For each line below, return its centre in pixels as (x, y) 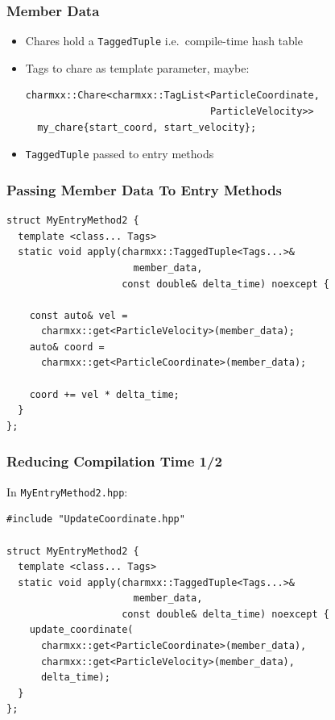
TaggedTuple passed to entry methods (120, 154)
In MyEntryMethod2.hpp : (67, 491)
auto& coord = (67, 347)
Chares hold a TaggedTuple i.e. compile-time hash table (164, 41)
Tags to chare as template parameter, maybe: (137, 67)
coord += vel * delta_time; (104, 394)
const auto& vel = (79, 315)
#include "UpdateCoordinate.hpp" (96, 519)
